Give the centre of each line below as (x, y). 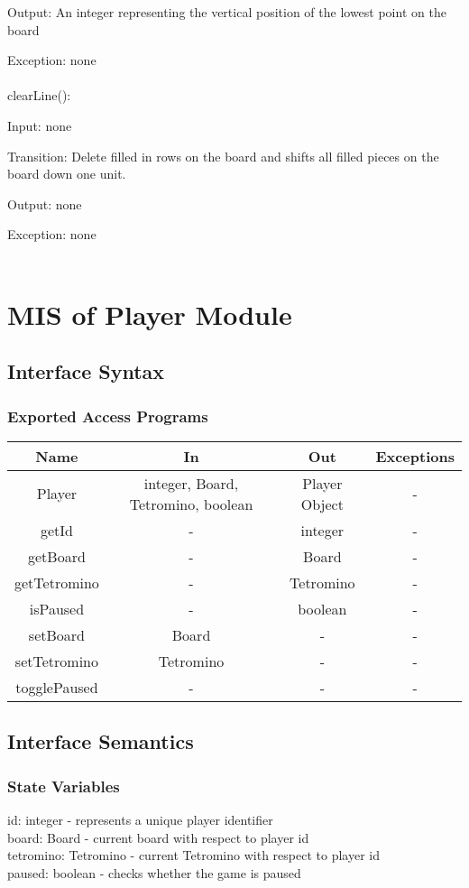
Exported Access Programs (108, 416)
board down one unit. (67, 174)
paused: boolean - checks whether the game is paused (154, 872)
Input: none (40, 125)
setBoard (56, 634)
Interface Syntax (86, 371)
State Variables (64, 786)
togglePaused (57, 687)
